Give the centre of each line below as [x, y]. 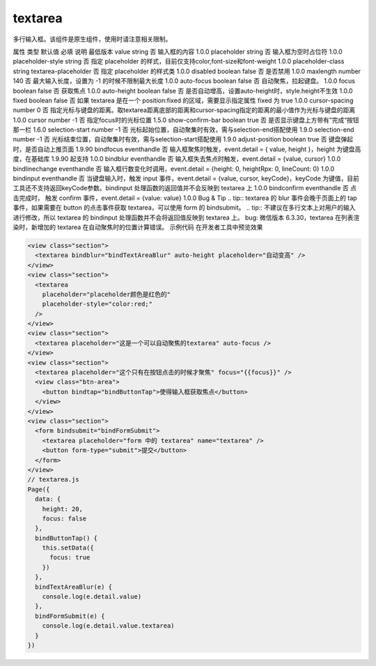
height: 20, [63, 509]
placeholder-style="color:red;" [97, 304]
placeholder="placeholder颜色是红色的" [107, 294]
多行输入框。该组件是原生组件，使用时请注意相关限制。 [92, 39]
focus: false [64, 518]
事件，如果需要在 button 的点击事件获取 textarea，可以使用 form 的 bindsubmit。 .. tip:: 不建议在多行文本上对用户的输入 [184, 208]
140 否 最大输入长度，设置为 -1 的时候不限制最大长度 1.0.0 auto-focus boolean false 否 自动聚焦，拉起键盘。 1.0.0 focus [184, 81]
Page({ [39, 489]
